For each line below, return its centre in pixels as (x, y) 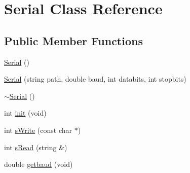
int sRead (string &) (36, 147)
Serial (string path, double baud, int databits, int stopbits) (95, 79)
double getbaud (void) (39, 164)
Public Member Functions (73, 40)
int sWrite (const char (38, 130)
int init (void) (25, 113)
